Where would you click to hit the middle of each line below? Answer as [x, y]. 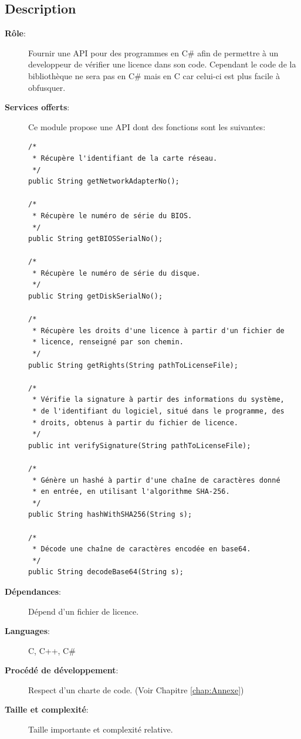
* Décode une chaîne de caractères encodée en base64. [142, 549]
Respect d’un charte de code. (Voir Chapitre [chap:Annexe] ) [136, 689]
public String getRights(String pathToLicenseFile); [133, 365]
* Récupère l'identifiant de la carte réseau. [125, 158]
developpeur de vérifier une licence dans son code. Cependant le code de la [162, 64]
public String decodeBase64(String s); [106, 572]
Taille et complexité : [47, 709]
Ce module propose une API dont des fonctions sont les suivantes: [147, 126]
